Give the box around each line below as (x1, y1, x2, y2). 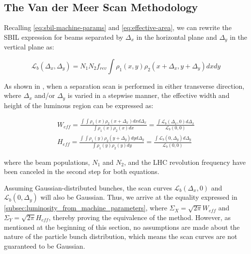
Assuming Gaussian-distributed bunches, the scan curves (4, 182, 172, 192)
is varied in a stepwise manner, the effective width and (67, 90, 230, 100)
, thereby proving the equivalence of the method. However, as (48, 212, 231, 222)
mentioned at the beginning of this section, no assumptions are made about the (4, 222, 240, 232)
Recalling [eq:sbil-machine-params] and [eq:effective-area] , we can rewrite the (4, 22, 232, 32)
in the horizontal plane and (136, 32, 217, 42)
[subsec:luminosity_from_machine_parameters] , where (4, 203, 167, 213)
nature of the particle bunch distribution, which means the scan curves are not (4, 231, 237, 241)
